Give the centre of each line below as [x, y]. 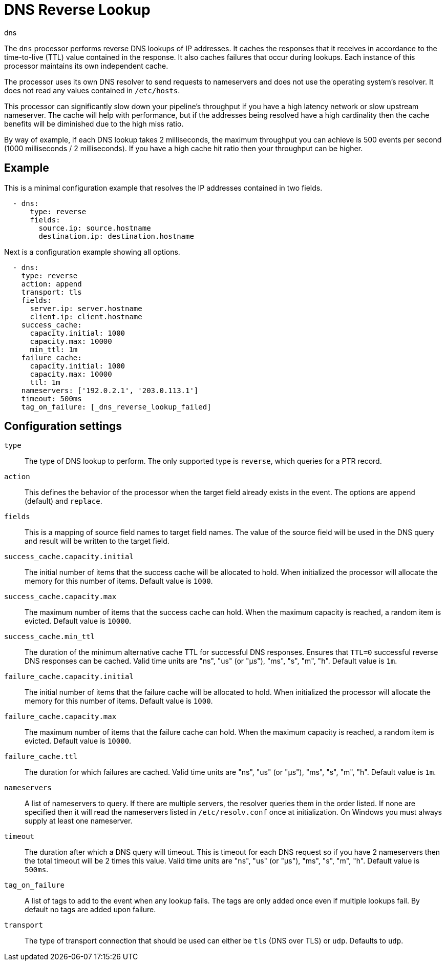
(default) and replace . [63, 501]
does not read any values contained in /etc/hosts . [92, 90]
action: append [51, 284]
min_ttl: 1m [54, 349]
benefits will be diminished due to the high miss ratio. [94, 124]
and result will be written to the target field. [97, 541]
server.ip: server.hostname [86, 308]
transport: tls [51, 292]
